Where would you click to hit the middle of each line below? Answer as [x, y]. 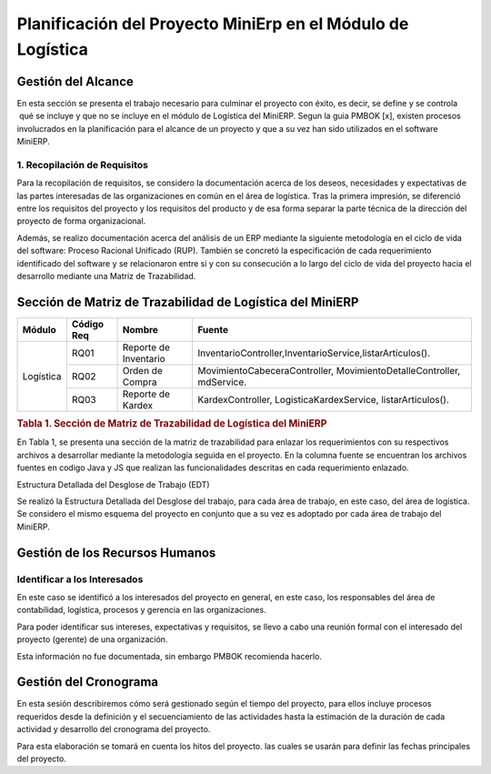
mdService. [222, 382]
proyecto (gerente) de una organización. [92, 639]
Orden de [142, 370]
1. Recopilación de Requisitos [83, 165]
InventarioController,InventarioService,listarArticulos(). [314, 353]
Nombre [140, 329]
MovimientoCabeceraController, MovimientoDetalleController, [329, 370]
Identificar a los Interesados [80, 579]
